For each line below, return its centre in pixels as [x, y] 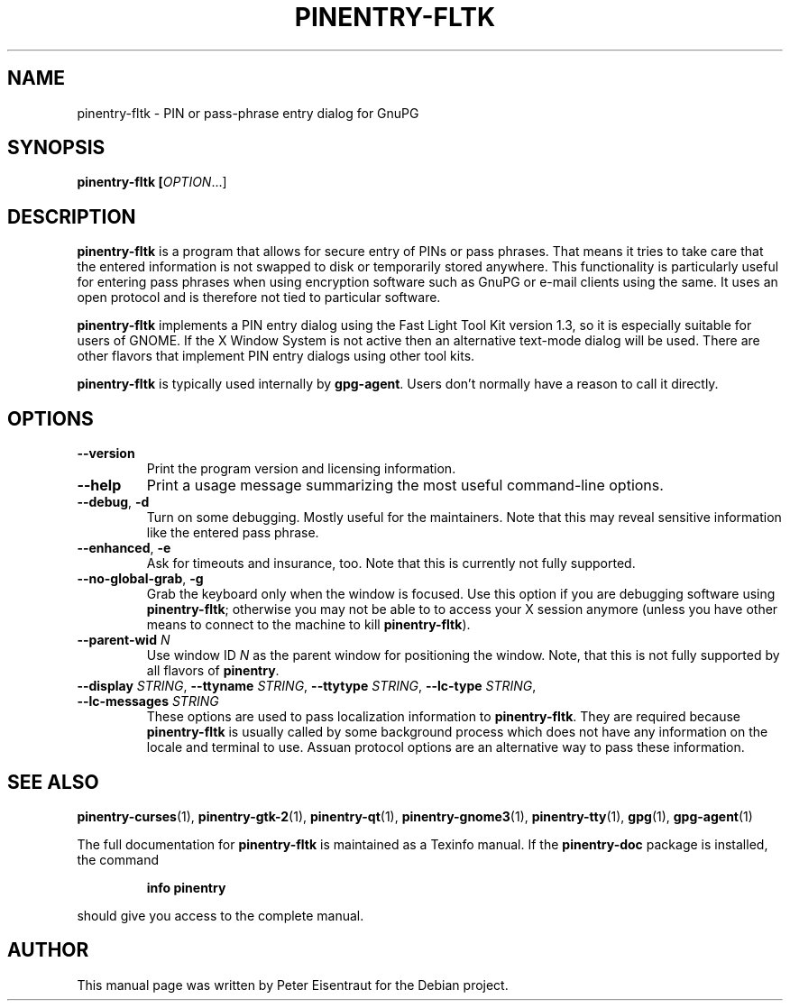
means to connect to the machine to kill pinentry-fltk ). [308, 625]
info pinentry [186, 887]
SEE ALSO [53, 782]
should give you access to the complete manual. [220, 915]
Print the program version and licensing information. [301, 469]
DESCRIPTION [72, 216]
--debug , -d [113, 502]
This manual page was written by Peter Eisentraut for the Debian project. [293, 985]
